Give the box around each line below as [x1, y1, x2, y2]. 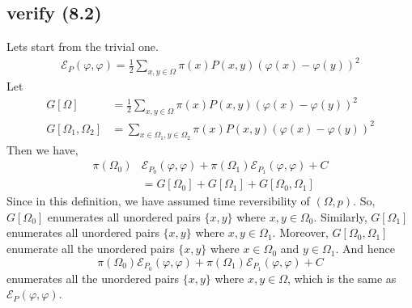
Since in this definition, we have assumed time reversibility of [6, 192, 310, 209]
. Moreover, [272, 224, 329, 241]
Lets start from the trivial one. [6, 38, 159, 55]
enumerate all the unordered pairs [6, 240, 175, 257]
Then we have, [6, 141, 79, 158]
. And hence [335, 240, 395, 257]
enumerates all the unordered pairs [6, 269, 180, 286]
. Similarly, [313, 208, 367, 225]
